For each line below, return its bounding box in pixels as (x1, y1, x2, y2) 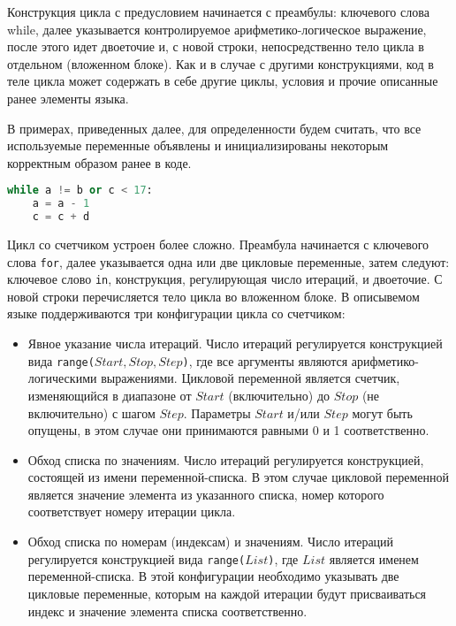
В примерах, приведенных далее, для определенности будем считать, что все (7, 118, 422, 137)
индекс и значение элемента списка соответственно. (27, 601, 308, 620)
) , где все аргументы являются (182, 351, 348, 370)
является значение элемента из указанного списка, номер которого (27, 485, 384, 503)
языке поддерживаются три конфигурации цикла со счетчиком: (7, 304, 346, 323)
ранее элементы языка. (7, 88, 129, 107)
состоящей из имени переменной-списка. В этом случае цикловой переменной (27, 468, 450, 486)
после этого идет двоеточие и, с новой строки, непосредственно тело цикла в (7, 37, 424, 56)
